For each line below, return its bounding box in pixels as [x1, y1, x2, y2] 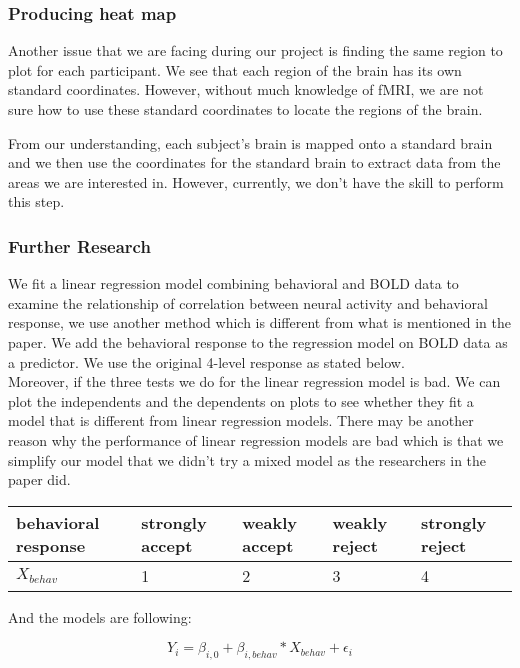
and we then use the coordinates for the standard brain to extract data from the [8, 152, 501, 173]
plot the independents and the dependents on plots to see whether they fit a [8, 390, 474, 411]
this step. [8, 191, 65, 212]
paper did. [8, 469, 71, 490]
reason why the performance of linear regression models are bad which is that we [8, 429, 504, 450]
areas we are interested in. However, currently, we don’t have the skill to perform [8, 171, 504, 192]
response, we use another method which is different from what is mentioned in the [8, 312, 511, 333]
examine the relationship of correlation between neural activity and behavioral [8, 292, 488, 313]
